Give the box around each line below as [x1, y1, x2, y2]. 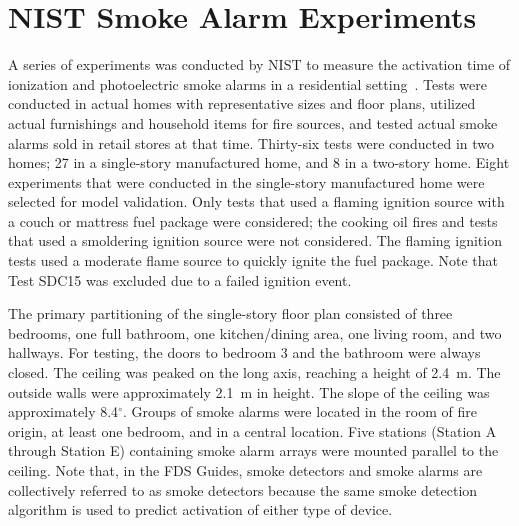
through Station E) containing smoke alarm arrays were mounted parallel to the [8, 440, 499, 461]
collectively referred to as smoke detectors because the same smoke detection [8, 479, 478, 500]
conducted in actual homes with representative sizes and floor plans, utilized [8, 93, 476, 114]
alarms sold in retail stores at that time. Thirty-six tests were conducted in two [8, 132, 495, 153]
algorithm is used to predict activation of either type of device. [8, 499, 393, 520]
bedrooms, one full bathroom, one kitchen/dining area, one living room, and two [8, 322, 502, 343]
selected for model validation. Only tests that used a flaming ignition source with [8, 191, 505, 212]
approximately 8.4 [8, 401, 119, 422]
